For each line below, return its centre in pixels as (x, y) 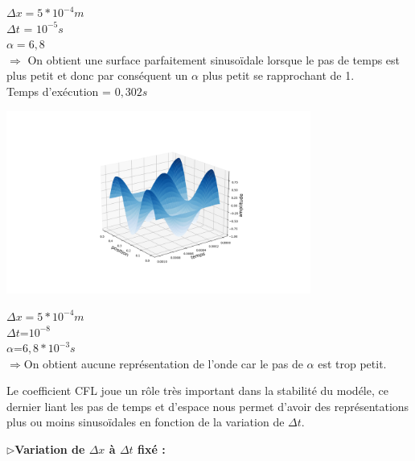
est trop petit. (352, 363)
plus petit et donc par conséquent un (97, 75)
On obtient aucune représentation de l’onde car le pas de (163, 363)
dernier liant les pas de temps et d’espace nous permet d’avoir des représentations (208, 406)
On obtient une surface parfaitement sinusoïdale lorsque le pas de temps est (214, 59)
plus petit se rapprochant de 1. (278, 75)
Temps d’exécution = (59, 91)
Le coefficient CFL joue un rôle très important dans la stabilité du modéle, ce (197, 390)
